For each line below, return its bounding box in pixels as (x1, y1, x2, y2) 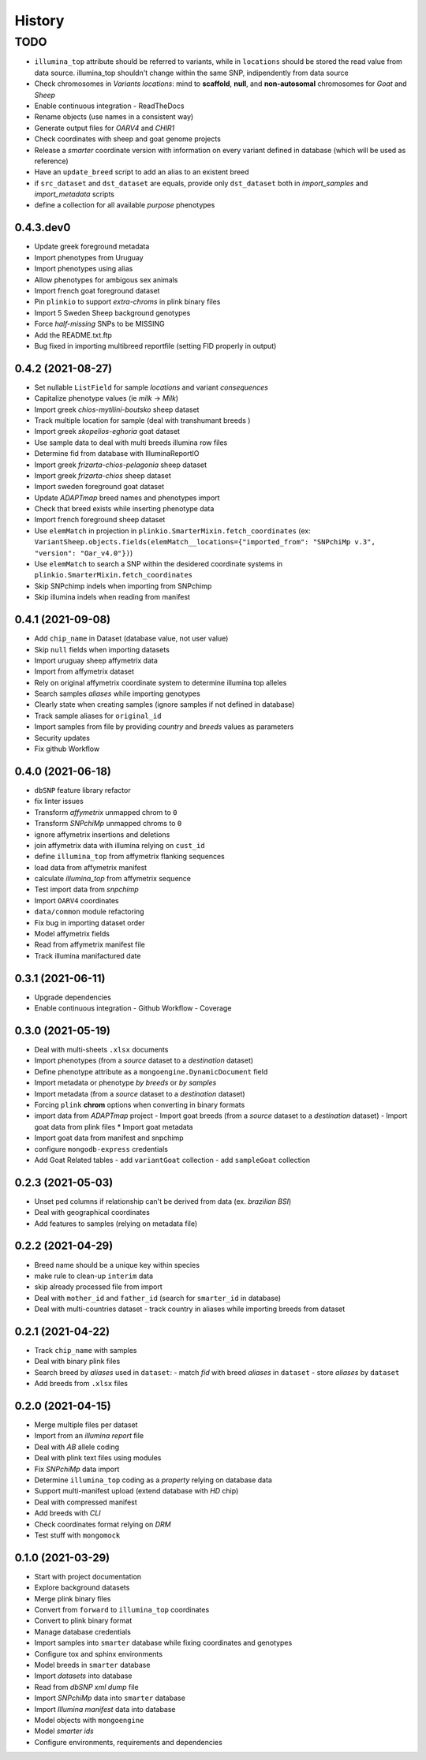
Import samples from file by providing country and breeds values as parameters (34, 722, 294, 731)
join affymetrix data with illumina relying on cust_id (34, 840, 205, 850)
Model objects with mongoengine (34, 1715, 144, 1725)
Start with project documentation (34, 1571, 142, 1581)
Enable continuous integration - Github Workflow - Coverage (34, 1003, 232, 1013)
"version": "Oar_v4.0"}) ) (34, 548, 133, 558)
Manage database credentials (34, 1627, 132, 1636)
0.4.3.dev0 (14, 221, 71, 234)
